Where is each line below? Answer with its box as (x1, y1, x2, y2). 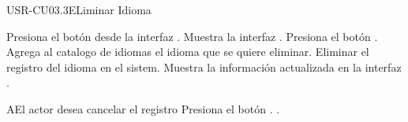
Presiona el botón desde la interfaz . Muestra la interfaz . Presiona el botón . (6, 28, 378, 44)
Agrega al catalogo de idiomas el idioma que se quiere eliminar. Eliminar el (6, 43, 369, 60)
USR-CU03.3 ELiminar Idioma (6, 2, 152, 17)
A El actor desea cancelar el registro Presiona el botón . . (6, 100, 280, 116)
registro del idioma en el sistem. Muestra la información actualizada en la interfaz (6, 58, 402, 75)
